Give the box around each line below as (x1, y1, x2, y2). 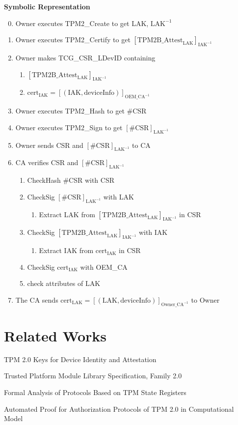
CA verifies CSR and (15, 157, 79, 168)
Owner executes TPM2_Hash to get (15, 106, 125, 116)
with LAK (103, 191, 134, 201)
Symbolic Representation (4, 1, 90, 11)
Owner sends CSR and (15, 140, 83, 150)
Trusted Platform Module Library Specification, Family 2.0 (4, 370, 182, 381)
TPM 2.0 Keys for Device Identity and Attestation (4, 354, 157, 364)
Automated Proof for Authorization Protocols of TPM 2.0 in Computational (4, 403, 234, 414)
